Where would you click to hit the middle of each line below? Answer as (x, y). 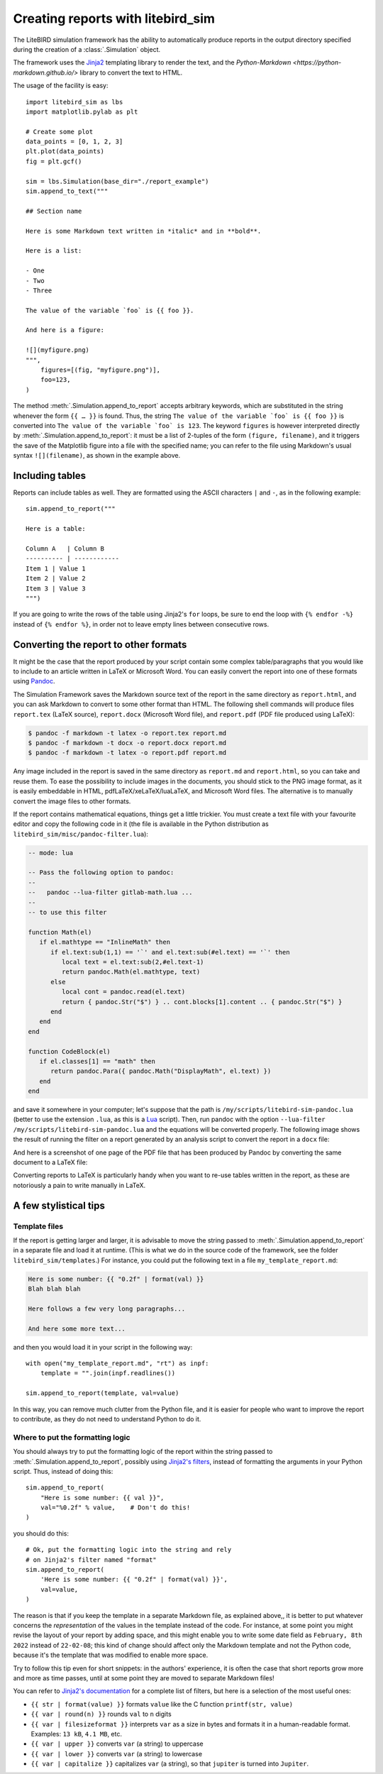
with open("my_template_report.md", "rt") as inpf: (117, 1363)
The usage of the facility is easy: (61, 86)
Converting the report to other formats (100, 645)
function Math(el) (60, 932)
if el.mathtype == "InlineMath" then (105, 942)
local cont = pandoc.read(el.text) (123, 992)
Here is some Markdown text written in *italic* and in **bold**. (144, 231)
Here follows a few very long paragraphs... (107, 1309)
